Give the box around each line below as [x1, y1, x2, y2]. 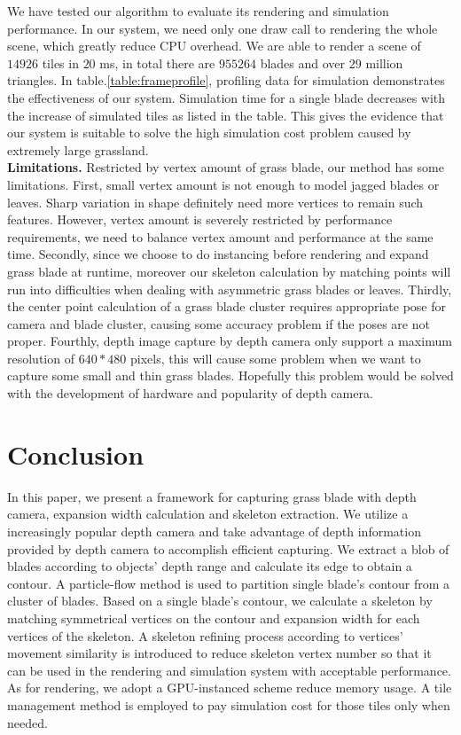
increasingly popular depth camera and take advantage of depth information [7, 521, 421, 540]
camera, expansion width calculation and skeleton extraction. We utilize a [7, 504, 409, 523]
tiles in [42, 53, 79, 72]
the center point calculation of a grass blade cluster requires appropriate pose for [7, 297, 446, 316]
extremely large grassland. [7, 140, 149, 159]
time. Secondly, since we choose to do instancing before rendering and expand [7, 245, 429, 263]
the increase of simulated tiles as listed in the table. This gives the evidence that [7, 106, 444, 124]
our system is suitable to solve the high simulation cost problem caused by [7, 123, 411, 142]
